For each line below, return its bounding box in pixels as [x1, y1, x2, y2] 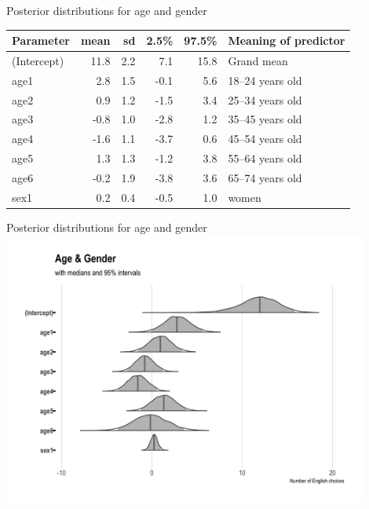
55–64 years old [228, 150, 302, 167]
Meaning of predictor [228, 32, 345, 49]
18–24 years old [228, 71, 302, 88]
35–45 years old [228, 111, 302, 127]
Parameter [12, 32, 70, 49]
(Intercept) [12, 52, 64, 68]
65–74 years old [228, 170, 302, 185]
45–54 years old [228, 130, 302, 147]
